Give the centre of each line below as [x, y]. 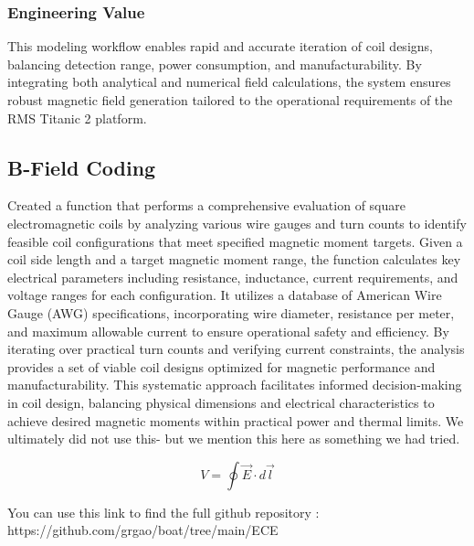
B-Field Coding [82, 167]
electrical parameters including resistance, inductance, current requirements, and [233, 277]
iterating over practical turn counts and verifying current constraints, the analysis [236, 349]
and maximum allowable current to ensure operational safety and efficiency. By [228, 331]
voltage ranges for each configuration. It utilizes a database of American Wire [225, 295]
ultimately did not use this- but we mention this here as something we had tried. [234, 439]
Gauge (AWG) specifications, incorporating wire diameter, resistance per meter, [231, 312]
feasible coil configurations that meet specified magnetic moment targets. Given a [235, 241]
